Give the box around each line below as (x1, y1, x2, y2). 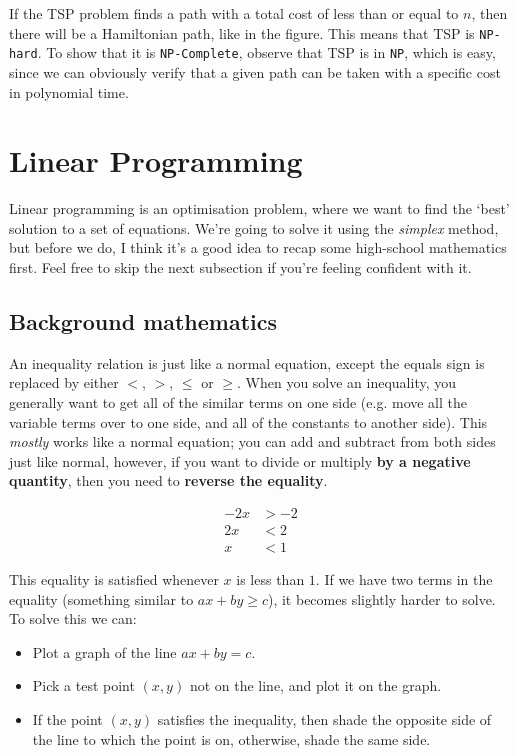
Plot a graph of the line (32, 641, 177, 662)
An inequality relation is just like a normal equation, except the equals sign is (9, 352, 485, 373)
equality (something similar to (9, 588, 194, 609)
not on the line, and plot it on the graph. (189, 675, 442, 696)
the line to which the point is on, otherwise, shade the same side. (32, 728, 431, 749)
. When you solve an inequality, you (236, 372, 457, 393)
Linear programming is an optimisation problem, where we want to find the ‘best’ (9, 198, 510, 219)
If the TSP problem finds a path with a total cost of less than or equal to (9, 3, 459, 23)
